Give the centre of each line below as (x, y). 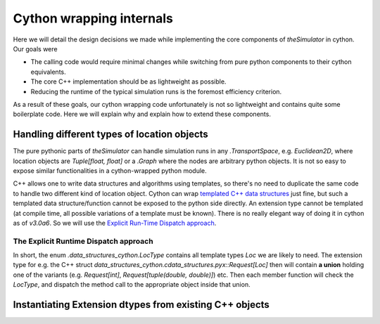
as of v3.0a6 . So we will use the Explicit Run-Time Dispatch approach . (115, 223)
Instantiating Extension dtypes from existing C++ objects (141, 305)
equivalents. (48, 72)
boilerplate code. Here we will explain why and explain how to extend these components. (142, 114)
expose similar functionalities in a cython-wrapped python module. (110, 170)
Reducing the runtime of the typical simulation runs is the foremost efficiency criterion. (156, 91)
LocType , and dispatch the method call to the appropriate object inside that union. (132, 285)
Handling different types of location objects (111, 135)
